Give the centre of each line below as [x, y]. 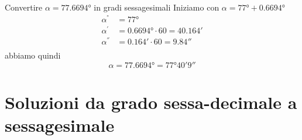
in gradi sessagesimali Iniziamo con [157, 7]
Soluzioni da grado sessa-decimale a [151, 102]
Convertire [24, 7]
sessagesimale [60, 124]
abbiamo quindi [33, 55]
